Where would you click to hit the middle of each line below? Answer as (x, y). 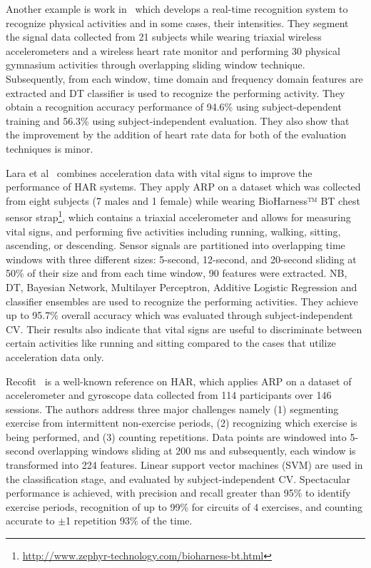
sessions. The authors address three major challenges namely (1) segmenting (172, 409)
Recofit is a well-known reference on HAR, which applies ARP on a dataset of (179, 381)
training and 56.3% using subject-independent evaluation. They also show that (178, 120)
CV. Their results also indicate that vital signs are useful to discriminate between (184, 329)
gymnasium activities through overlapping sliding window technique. (156, 65)
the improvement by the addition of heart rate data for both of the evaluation (176, 135)
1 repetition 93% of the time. (129, 521)
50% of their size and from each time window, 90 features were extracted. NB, (177, 273)
